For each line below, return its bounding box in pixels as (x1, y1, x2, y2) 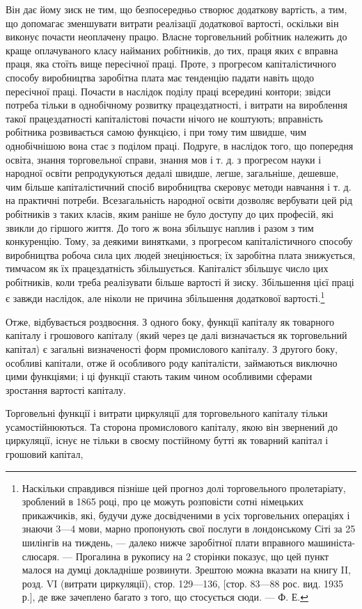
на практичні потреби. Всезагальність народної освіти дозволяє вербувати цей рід (6, 193, 353, 207)
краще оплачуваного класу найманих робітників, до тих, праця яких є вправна (6, 42, 338, 57)
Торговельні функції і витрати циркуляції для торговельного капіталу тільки (6, 406, 328, 420)
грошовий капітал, (6, 447, 84, 461)
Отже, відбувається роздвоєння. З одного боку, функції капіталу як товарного (6, 314, 335, 329)
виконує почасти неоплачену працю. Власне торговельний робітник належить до (6, 29, 347, 44)
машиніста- (308, 535, 356, 550)
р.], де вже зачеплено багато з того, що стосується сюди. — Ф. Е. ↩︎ (22, 590, 308, 604)
